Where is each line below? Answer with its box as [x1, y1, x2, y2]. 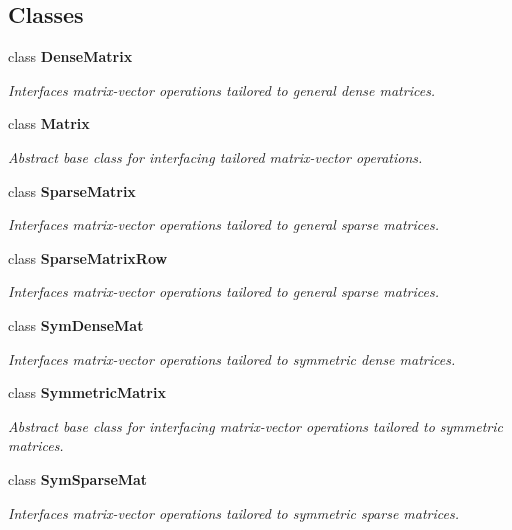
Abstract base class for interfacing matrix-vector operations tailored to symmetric [8, 415, 503, 436]
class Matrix [8, 113, 90, 134]
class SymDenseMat [8, 314, 144, 335]
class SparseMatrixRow [8, 247, 168, 268]
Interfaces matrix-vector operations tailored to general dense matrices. [8, 79, 436, 100]
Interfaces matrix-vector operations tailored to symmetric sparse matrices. [8, 502, 459, 523]
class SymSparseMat [8, 468, 148, 489]
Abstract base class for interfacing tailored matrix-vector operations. [8, 146, 423, 167]
